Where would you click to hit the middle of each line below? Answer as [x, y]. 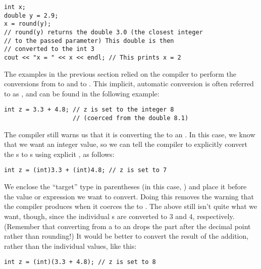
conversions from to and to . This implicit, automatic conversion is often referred [129, 84]
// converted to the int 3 [49, 49]
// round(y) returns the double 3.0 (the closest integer [103, 32]
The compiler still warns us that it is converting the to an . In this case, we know [130, 134]
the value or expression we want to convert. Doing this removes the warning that [129, 196]
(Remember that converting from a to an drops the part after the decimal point [127, 226]
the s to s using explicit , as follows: [59, 154]
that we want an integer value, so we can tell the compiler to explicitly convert [126, 144]
